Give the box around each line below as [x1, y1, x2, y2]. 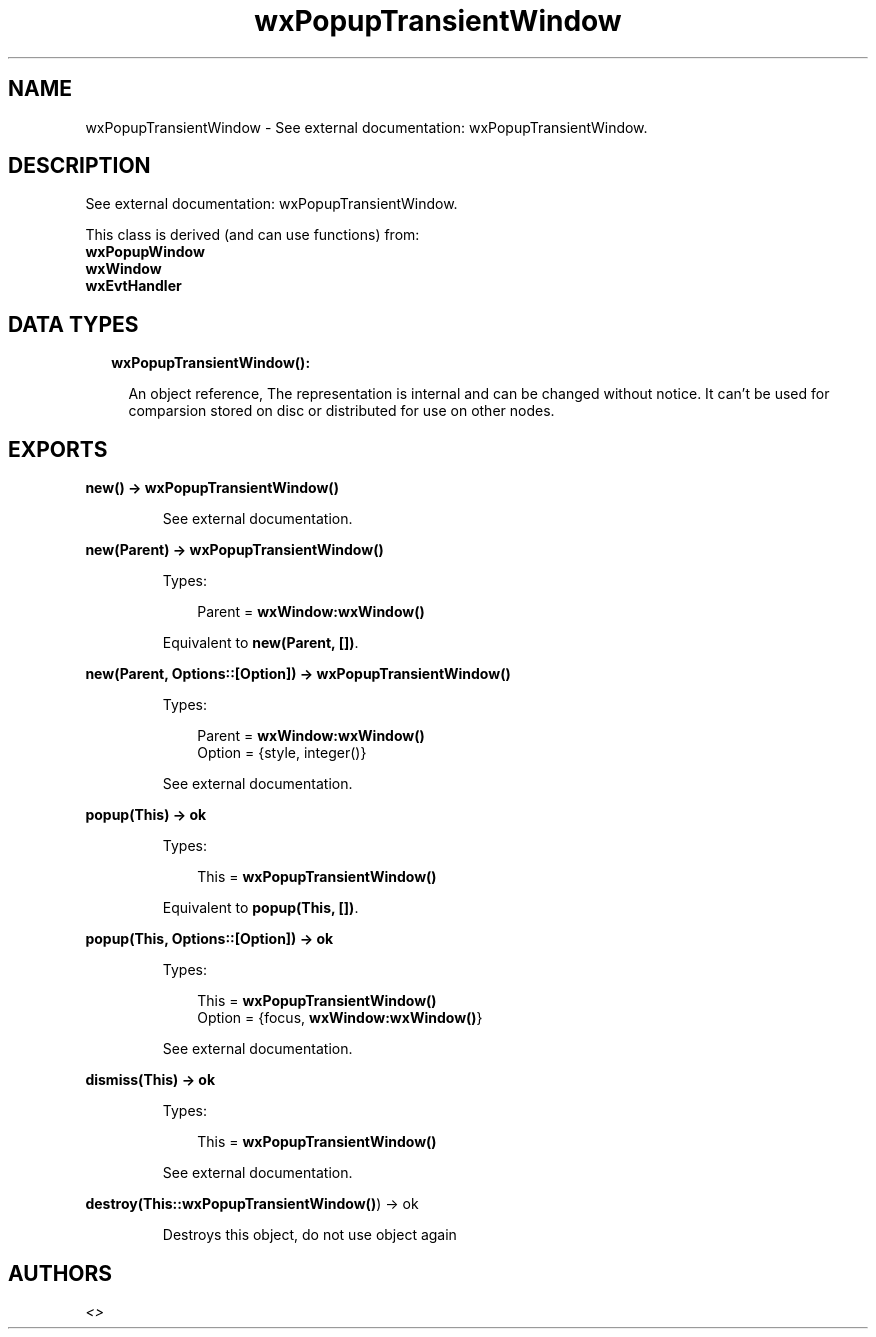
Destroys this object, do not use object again [162, 1226, 457, 1244]
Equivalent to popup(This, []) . [162, 899, 359, 917]
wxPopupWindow [85, 243, 205, 261]
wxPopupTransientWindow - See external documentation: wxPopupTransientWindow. [85, 118, 648, 136]
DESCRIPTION [8, 153, 151, 179]
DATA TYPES [8, 311, 139, 337]
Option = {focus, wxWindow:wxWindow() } [197, 1009, 483, 1027]
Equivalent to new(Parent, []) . [162, 634, 359, 652]
